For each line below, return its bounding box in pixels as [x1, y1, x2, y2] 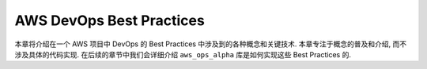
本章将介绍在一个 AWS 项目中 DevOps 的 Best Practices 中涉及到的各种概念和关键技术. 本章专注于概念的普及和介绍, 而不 [14, 39, 407, 49]
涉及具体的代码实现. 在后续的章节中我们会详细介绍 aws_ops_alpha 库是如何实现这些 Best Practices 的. [14, 49, 352, 59]
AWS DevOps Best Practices [14, 12, 205, 29]
